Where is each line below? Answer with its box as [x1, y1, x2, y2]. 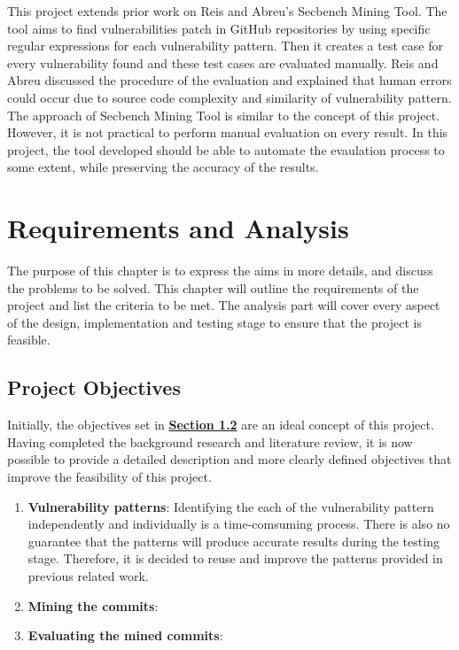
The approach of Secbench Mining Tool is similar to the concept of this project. [7, 105, 440, 124]
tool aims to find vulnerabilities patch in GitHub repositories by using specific [7, 19, 431, 37]
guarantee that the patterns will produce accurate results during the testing [27, 531, 440, 550]
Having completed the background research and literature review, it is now [7, 432, 413, 451]
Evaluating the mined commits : [27, 626, 223, 645]
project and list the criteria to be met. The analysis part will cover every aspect [7, 296, 440, 314]
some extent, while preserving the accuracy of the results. [7, 158, 319, 176]
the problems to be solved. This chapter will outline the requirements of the [7, 278, 419, 297]
